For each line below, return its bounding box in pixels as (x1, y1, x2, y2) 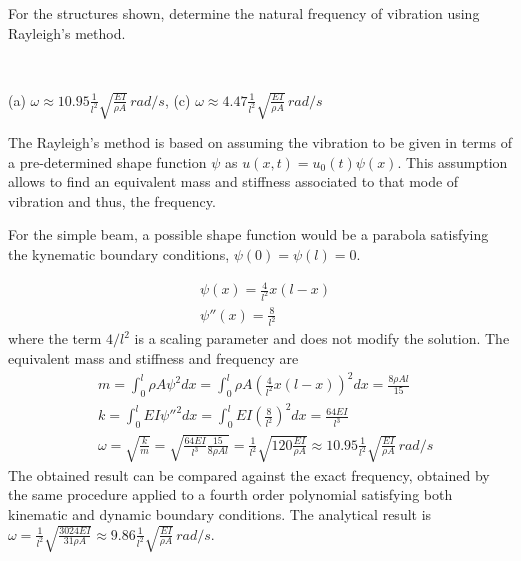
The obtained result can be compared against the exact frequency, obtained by (8, 464, 490, 485)
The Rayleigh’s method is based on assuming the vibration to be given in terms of (8, 132, 512, 153)
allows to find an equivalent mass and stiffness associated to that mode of (8, 171, 459, 192)
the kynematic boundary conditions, (8, 244, 230, 264)
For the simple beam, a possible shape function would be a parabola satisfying (8, 224, 489, 245)
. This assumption (397, 151, 508, 172)
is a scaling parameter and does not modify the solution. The (134, 328, 510, 349)
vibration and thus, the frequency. (8, 190, 216, 211)
